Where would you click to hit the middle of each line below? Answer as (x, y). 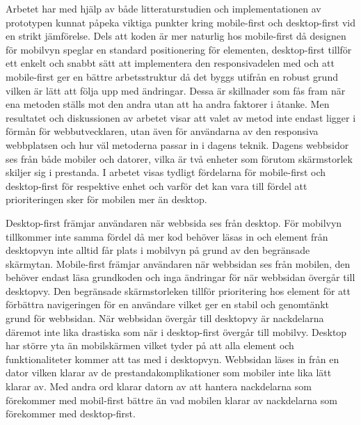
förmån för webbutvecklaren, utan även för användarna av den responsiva (162, 131)
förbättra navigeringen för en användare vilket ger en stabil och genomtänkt (168, 304)
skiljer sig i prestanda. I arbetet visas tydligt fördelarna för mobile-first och (166, 172)
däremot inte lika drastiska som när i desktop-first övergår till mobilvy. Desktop (176, 331)
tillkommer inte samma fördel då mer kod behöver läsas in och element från (167, 236)
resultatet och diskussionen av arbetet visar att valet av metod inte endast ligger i (181, 117)
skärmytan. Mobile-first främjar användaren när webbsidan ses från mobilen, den (178, 263)
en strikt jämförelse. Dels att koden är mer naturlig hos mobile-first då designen (176, 36)
